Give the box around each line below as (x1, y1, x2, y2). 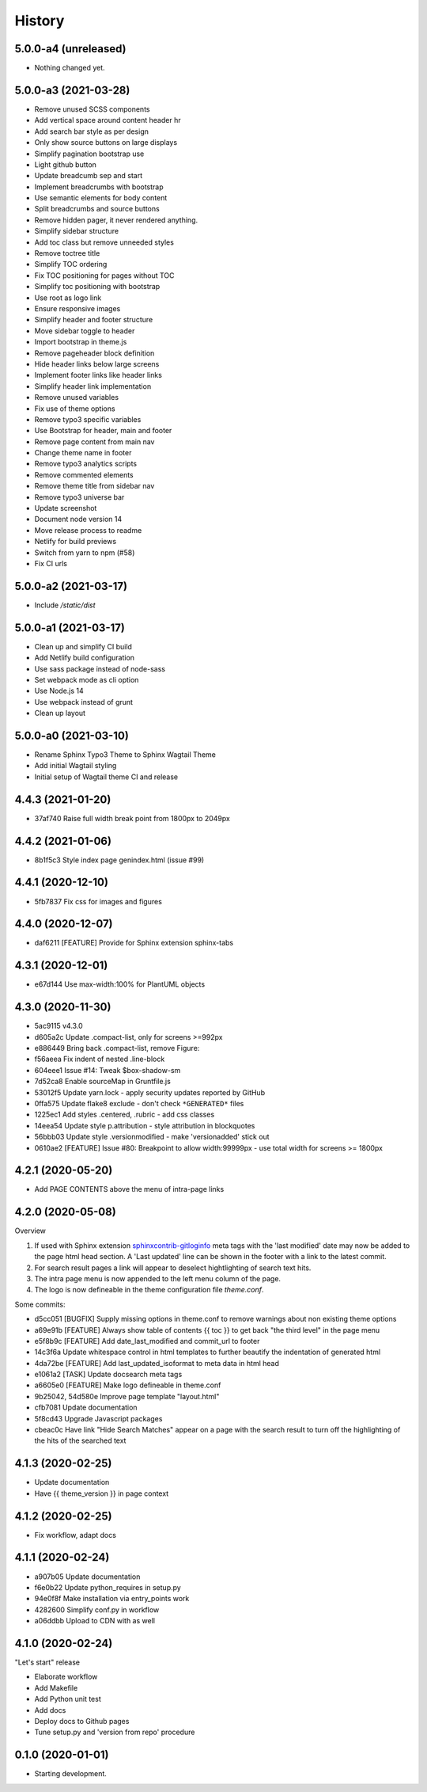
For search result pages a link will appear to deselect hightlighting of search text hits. (34, 1263, 312, 1273)
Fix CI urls (34, 558, 67, 568)
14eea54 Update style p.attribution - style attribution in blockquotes (34, 1120, 255, 1130)
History (14, 12, 65, 29)
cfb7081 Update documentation (34, 1402, 138, 1413)
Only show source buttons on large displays (34, 138, 178, 147)
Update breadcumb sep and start (34, 171, 143, 181)
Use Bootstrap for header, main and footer (34, 426, 172, 436)
